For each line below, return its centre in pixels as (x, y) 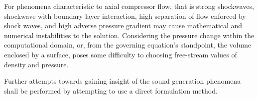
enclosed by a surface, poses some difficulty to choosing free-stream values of (121, 54)
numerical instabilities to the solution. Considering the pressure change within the (129, 35)
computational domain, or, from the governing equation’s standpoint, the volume (128, 45)
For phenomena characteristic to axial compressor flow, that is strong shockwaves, (129, 6)
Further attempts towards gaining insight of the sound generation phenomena (123, 81)
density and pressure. (36, 64)
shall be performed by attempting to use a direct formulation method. (111, 90)
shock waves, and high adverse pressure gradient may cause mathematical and (123, 25)
